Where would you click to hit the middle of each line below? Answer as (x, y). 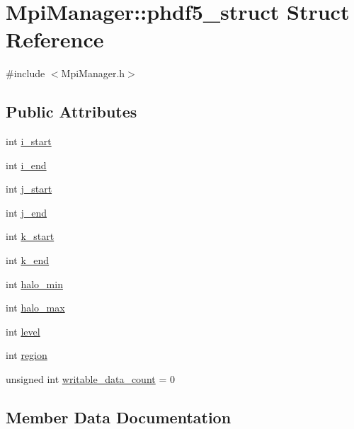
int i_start (29, 141)
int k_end (28, 260)
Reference (55, 39)
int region (27, 355)
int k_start (30, 236)
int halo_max (35, 308)
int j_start (29, 189)
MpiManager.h (93, 73)
